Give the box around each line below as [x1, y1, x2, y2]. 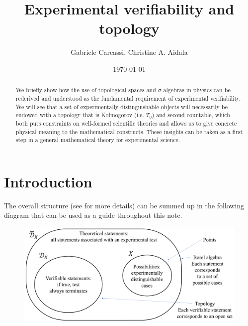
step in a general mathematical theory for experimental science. [15, 136, 180, 144]
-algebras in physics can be [161, 86, 231, 94]
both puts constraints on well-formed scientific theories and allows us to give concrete [15, 119, 237, 127]
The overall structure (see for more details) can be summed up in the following [4, 200, 245, 210]
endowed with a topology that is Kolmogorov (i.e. [15, 111, 144, 119]
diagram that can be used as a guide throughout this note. [4, 210, 182, 220]
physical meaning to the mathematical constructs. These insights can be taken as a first [15, 127, 243, 136]
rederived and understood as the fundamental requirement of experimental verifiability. [15, 94, 241, 102]
